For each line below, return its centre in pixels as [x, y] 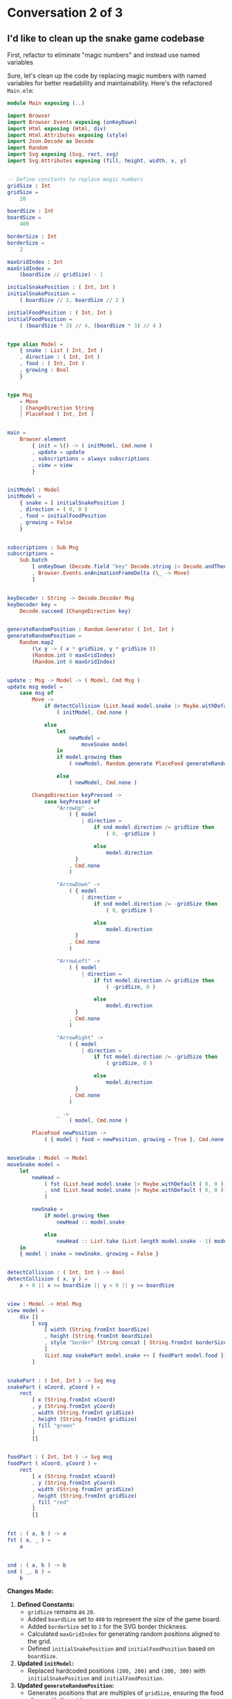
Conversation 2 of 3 [65, 13]
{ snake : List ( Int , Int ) [61, 351]
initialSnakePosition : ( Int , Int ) [61, 288]
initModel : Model [33, 490]
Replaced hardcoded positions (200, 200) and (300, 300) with [116, 1671]
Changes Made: [30, 1591]
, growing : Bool [45, 370]
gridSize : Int [29, 186]
